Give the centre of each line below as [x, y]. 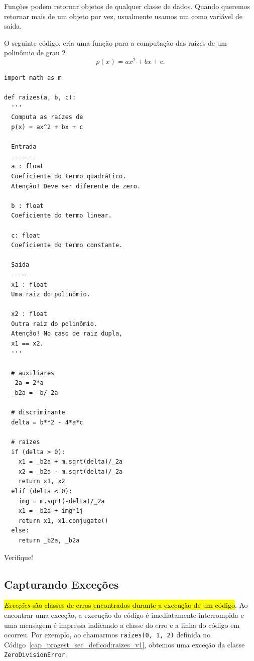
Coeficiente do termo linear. [61, 216]
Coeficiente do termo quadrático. [69, 176]
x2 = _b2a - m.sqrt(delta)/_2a [71, 471]
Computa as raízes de [47, 117]
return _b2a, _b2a [49, 540]
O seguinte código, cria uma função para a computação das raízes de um [116, 42]
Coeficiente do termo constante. [67, 245]
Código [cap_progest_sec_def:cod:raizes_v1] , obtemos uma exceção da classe [124, 644]
